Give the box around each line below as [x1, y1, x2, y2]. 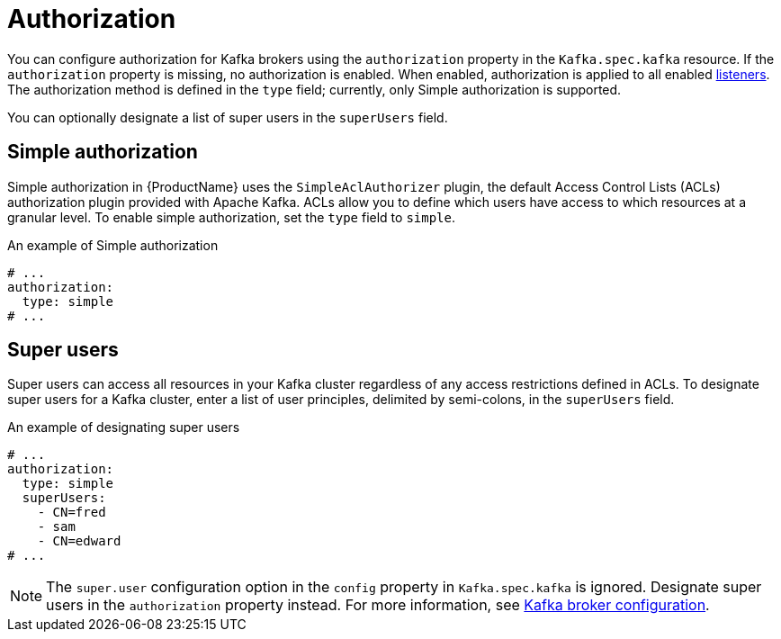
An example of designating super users [7, 419, 240, 436]
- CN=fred [37, 505, 106, 520]
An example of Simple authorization [7, 237, 219, 253]
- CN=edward [37, 534, 121, 549]
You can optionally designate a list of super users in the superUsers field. [7, 109, 448, 125]
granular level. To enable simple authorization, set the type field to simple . [7, 209, 455, 225]
